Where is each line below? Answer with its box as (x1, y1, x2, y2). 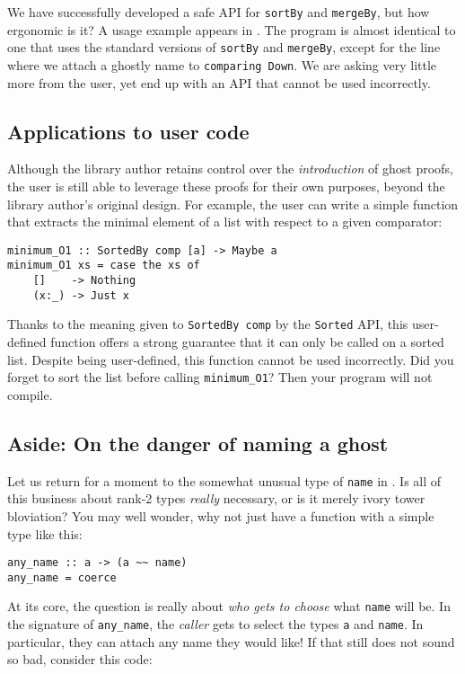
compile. (7, 385, 53, 404)
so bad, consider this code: (7, 650, 153, 669)
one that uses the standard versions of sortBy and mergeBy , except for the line (7, 38, 441, 57)
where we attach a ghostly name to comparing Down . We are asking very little (7, 55, 437, 74)
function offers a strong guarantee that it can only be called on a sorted (50, 333, 444, 351)
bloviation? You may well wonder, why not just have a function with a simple (7, 506, 434, 525)
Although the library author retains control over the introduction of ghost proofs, (7, 159, 453, 178)
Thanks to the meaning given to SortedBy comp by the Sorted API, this (7, 315, 408, 333)
